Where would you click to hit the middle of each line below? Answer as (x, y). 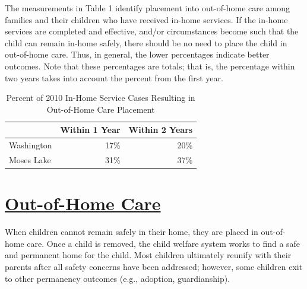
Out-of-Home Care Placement (101, 109)
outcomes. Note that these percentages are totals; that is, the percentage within (150, 66)
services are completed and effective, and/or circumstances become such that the (152, 31)
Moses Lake (30, 160)
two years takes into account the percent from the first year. (114, 77)
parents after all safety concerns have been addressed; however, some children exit (154, 267)
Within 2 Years (161, 130)
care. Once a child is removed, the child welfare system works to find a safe (164, 243)
